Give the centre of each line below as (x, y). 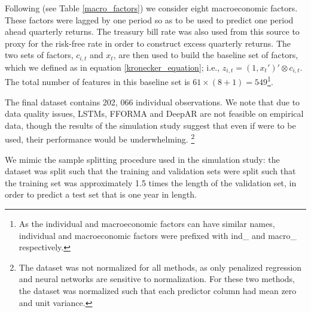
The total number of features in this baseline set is (97, 81)
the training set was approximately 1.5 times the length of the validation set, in (151, 182)
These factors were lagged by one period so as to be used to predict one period (149, 19)
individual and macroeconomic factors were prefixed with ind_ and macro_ (158, 235)
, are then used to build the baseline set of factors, (206, 55)
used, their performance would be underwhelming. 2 (100, 138)
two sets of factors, (39, 55)
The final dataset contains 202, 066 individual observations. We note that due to (153, 102)
